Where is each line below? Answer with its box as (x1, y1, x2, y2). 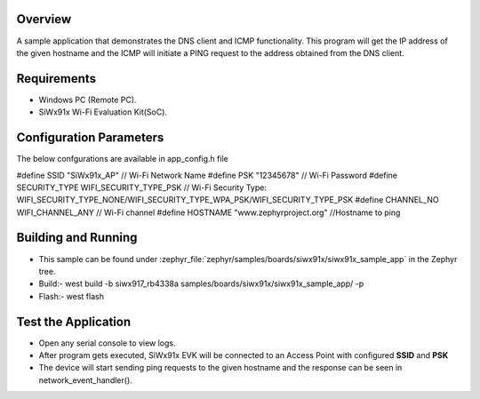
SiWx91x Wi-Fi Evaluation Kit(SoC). (38, 107, 168, 117)
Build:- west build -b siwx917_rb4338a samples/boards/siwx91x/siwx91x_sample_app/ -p (38, 278, 364, 289)
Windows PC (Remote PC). (38, 94, 137, 105)
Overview (16, 12, 72, 27)
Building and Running (16, 230, 138, 245)
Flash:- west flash (38, 291, 104, 301)
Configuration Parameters (16, 130, 164, 146)
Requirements (16, 71, 97, 86)
